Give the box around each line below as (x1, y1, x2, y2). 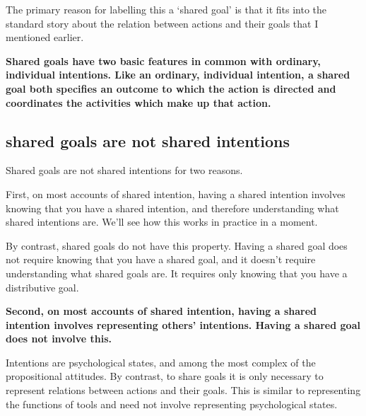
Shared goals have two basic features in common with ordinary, (6, 53, 321, 68)
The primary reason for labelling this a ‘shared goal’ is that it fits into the (6, 2, 327, 16)
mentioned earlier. (6, 30, 84, 45)
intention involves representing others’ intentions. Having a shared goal (6, 317, 360, 332)
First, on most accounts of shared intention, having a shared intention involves (6, 186, 346, 201)
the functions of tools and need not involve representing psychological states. (6, 396, 338, 411)
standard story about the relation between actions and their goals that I (6, 16, 319, 30)
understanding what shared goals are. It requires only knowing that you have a (6, 265, 348, 280)
